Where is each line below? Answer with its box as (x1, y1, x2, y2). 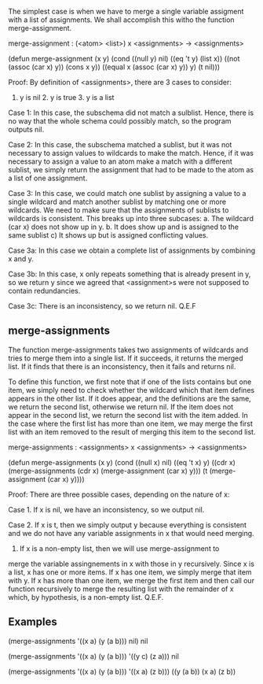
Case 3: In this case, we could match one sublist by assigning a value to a (8, 189, 247, 198)
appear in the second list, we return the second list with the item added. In (8, 410, 249, 420)
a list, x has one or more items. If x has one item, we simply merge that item (8, 567, 253, 577)
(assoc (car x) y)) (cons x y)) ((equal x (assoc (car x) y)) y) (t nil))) (8, 62, 221, 72)
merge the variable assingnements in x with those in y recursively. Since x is (8, 559, 255, 568)
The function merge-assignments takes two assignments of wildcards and (8, 345, 249, 354)
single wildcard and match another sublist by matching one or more (8, 197, 226, 206)
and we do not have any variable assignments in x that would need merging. (8, 528, 254, 538)
